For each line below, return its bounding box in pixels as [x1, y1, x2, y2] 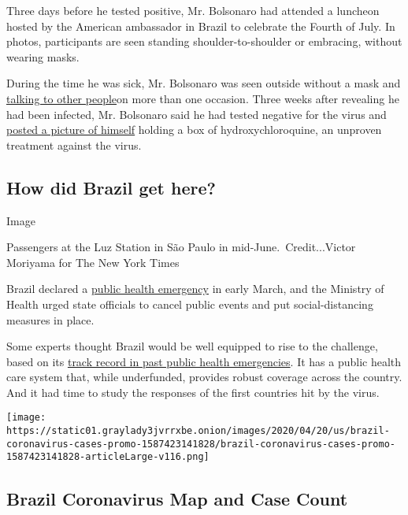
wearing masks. [6, 48, 80, 65]
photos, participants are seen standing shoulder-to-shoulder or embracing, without [6, 33, 402, 50]
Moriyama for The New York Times [6, 254, 180, 270]
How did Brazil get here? [6, 175, 216, 199]
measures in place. [6, 311, 95, 328]
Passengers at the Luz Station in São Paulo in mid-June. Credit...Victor [6, 239, 356, 255]
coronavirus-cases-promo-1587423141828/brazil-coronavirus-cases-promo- [6, 438, 395, 450]
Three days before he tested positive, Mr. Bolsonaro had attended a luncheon [6, 2, 380, 18]
